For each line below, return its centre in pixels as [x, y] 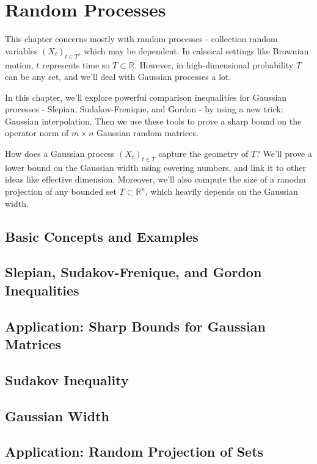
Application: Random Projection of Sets [134, 451]
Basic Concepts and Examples [102, 236]
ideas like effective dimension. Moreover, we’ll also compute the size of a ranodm [155, 179]
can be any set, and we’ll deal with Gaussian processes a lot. [118, 77]
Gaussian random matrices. [147, 133]
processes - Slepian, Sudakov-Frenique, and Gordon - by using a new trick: [144, 109]
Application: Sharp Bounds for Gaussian [135, 326]
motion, [19, 64]
